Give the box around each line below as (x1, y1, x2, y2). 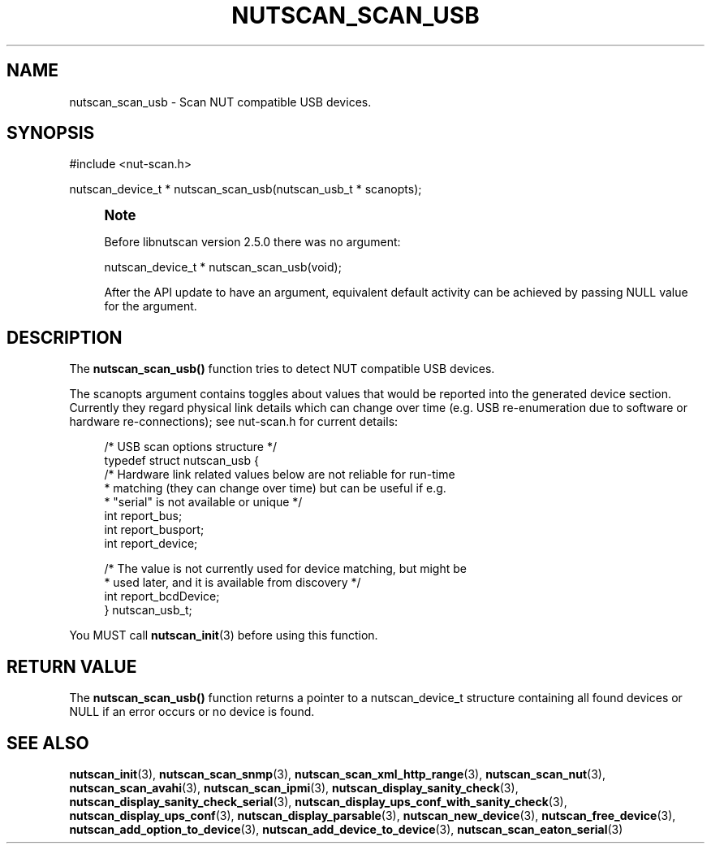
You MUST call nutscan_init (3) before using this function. (69, 628, 378, 643)
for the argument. (104, 299, 197, 314)
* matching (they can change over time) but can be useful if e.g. (104, 481, 446, 496)
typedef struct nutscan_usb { (104, 453, 259, 468)
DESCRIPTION (6, 327, 123, 348)
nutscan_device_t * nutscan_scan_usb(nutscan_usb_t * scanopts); (69, 182, 422, 197)
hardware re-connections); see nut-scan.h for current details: (69, 414, 399, 429)
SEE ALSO (6, 732, 89, 753)
